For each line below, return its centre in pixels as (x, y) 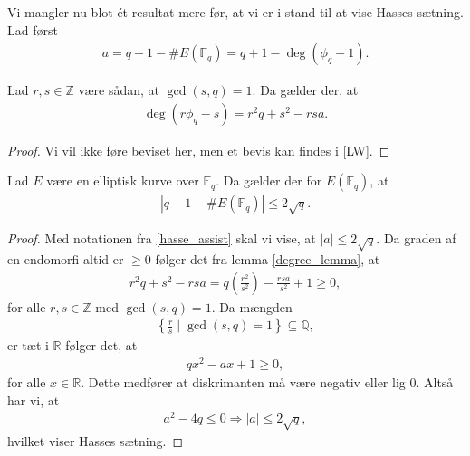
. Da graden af (416, 238)
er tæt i (28, 345)
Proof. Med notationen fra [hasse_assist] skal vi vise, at (162, 238)
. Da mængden (252, 306)
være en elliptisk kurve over (123, 180)
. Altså (435, 381)
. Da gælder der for (269, 180)
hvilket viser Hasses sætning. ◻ (96, 441)
